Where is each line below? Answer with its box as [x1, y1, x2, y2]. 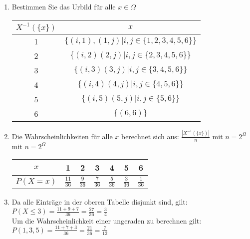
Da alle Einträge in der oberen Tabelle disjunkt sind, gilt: [11, 197, 188, 207]
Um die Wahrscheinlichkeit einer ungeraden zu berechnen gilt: [11, 215, 202, 226]
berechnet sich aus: [121, 131, 179, 141]
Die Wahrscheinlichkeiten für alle [11, 131, 113, 141]
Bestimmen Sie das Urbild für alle [11, 1, 116, 11]
